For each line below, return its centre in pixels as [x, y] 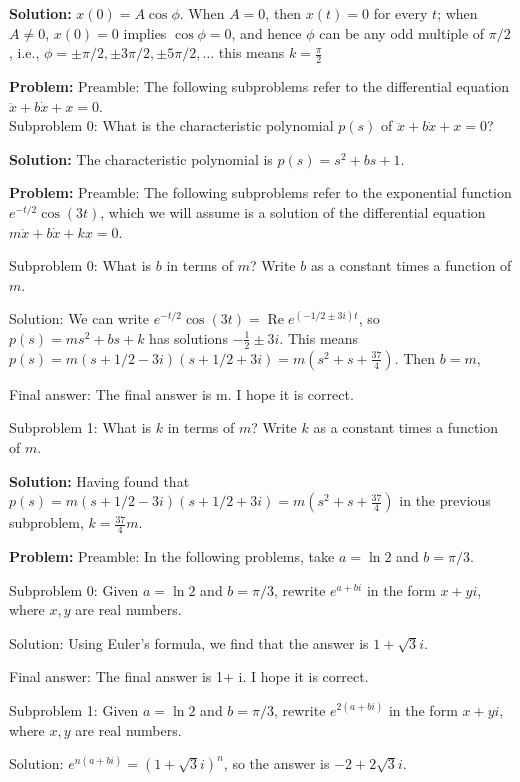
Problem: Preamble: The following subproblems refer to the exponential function [260, 192]
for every [400, 13]
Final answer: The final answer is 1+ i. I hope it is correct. [189, 676]
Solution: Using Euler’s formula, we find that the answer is [189, 642]
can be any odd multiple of [402, 32]
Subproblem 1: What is [80, 427]
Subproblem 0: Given [74, 589]
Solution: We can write [79, 318]
